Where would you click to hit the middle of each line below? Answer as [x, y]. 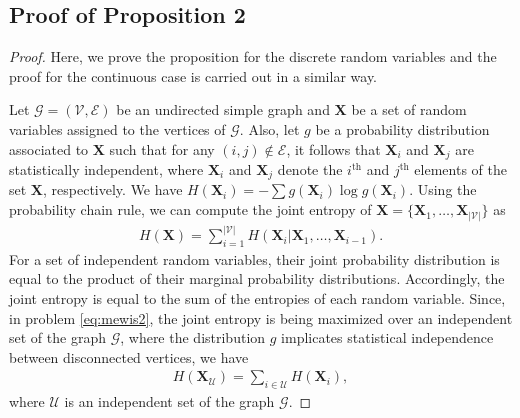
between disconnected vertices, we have [129, 356]
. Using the [443, 189]
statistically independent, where [106, 169]
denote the [310, 169]
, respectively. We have [113, 189]
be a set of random [409, 109]
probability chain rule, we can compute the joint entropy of [190, 209]
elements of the [460, 169]
